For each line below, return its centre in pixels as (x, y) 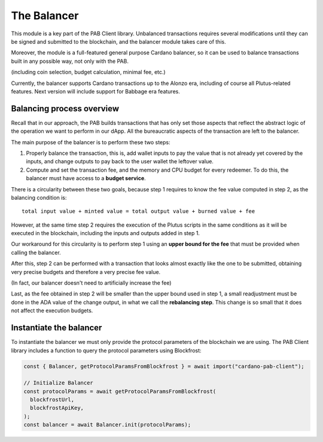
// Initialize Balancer (59, 383)
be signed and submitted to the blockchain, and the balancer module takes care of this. (119, 41)
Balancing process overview (65, 109)
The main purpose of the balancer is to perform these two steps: (91, 142)
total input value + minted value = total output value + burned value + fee (138, 211)
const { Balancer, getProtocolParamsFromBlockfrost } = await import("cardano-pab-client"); (164, 366)
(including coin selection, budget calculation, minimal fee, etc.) (88, 72)
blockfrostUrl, (52, 400)
